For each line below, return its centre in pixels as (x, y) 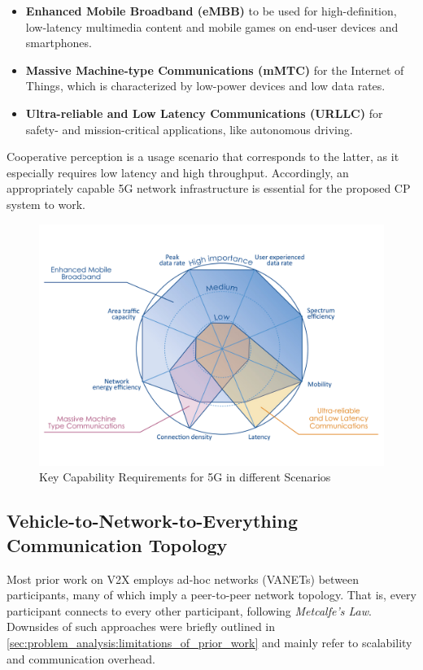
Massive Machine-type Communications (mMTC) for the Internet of (215, 70)
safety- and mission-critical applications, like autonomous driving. (189, 129)
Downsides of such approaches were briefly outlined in (141, 626)
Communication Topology (117, 544)
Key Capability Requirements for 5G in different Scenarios (185, 477)
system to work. (46, 204)
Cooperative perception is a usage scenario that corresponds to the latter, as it (203, 157)
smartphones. (59, 43)
